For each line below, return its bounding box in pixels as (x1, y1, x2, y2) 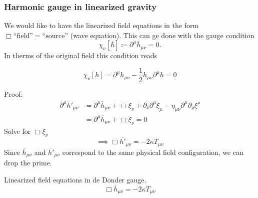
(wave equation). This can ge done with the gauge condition (70, 30, 254, 40)
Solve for (4, 126, 31, 136)
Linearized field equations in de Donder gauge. (4, 174, 146, 184)
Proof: (4, 89, 23, 99)
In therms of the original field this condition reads (4, 50, 157, 61)
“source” (42, 32, 68, 40)
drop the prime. (4, 157, 52, 168)
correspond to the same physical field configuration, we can (62, 146, 243, 157)
